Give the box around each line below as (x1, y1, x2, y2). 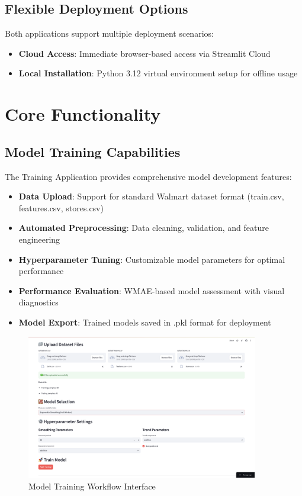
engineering (18, 233, 60, 245)
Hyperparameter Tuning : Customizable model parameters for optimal (18, 253, 285, 265)
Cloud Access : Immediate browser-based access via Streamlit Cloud (18, 47, 271, 59)
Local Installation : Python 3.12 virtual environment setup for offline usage (18, 67, 298, 79)
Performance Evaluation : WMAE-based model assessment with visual (18, 284, 285, 297)
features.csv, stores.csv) (18, 201, 104, 214)
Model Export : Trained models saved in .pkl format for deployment (18, 315, 271, 328)
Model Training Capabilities (5, 142, 181, 160)
